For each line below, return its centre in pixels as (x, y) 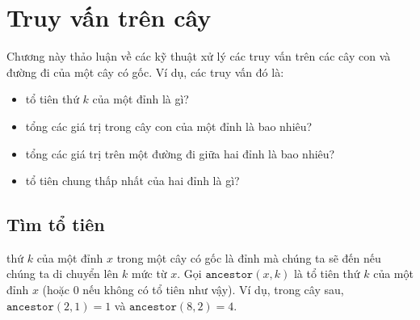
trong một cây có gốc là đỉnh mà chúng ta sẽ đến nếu (249, 257)
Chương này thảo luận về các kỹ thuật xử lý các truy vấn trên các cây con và (199, 56)
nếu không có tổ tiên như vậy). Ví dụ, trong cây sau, (213, 290)
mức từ (149, 274)
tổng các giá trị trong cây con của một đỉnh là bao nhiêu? (169, 126)
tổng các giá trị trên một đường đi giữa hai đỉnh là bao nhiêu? (180, 153)
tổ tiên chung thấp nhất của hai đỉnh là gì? (132, 181)
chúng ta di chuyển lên (63, 274)
